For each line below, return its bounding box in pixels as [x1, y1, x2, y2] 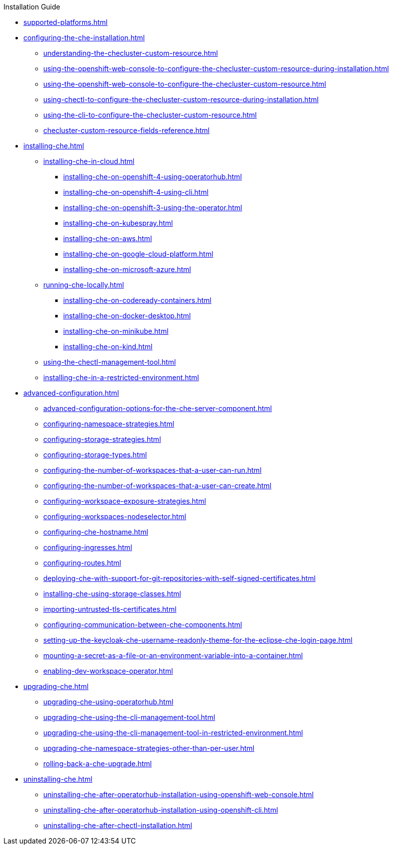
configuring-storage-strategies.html [43, 435, 161, 443]
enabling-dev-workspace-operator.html [43, 667, 173, 675]
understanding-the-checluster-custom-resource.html [43, 49, 218, 57]
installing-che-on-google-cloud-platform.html [63, 250, 213, 258]
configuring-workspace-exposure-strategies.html [43, 497, 206, 505]
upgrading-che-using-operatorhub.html [43, 698, 174, 706]
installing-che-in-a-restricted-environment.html [43, 373, 199, 382]
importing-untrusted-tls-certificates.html [43, 605, 177, 613]
